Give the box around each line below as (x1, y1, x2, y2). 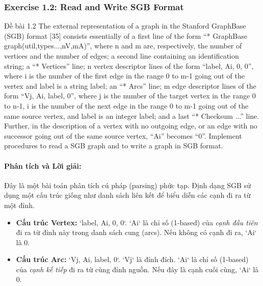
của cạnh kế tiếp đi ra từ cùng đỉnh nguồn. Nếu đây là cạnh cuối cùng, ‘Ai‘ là (16, 264, 259, 274)
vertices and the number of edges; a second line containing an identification (4, 50, 239, 61)
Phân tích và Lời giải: (4, 160, 82, 171)
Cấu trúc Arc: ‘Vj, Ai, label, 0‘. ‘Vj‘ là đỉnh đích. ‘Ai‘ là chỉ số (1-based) (16, 254, 249, 265)
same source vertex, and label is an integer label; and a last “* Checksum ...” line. (4, 110, 259, 121)
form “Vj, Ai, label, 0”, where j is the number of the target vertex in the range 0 (4, 90, 256, 101)
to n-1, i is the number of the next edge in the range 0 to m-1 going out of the (4, 100, 249, 111)
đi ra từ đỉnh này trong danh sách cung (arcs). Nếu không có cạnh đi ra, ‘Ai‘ (16, 227, 257, 238)
